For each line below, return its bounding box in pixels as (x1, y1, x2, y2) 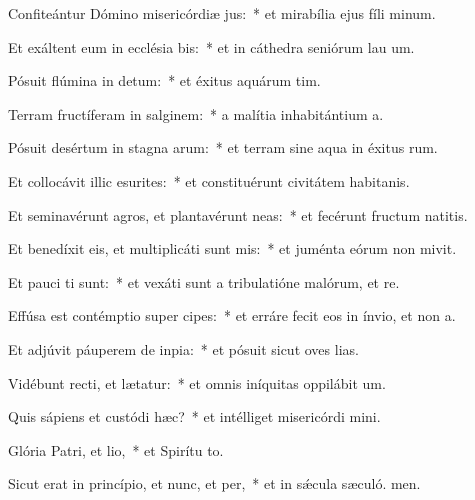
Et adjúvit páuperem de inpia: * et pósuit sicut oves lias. (8, 338, 359, 359)
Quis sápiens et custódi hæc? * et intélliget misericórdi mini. (8, 406, 381, 427)
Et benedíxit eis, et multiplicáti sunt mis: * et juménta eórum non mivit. (8, 238, 457, 259)
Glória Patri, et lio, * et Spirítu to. (8, 439, 224, 460)
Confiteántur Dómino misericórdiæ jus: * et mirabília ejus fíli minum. (8, 3, 436, 23)
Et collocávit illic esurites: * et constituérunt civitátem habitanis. (8, 170, 410, 191)
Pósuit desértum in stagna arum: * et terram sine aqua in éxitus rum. (8, 137, 438, 158)
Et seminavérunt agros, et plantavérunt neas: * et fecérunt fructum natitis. (8, 204, 468, 225)
